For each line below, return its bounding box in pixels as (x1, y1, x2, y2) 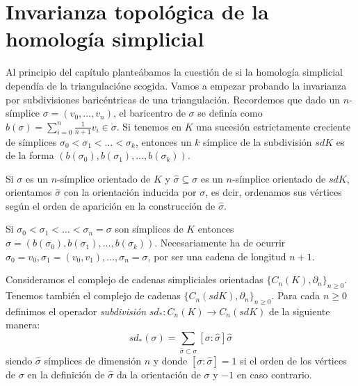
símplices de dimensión (44, 353, 141, 367)
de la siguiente (268, 303, 330, 318)
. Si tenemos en (116, 119, 182, 133)
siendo (6, 353, 33, 367)
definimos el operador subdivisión (6, 303, 147, 318)
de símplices (6, 134, 57, 149)
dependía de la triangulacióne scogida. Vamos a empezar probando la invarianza (6, 78, 347, 92)
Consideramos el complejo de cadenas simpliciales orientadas (6, 272, 263, 287)
